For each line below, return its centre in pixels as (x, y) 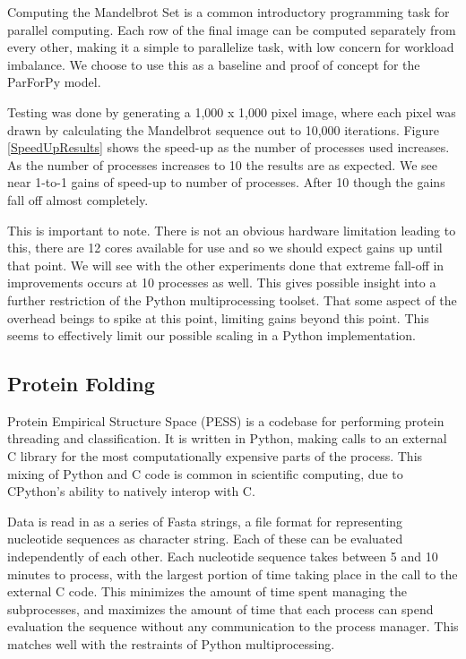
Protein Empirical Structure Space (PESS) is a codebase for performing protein (226, 420)
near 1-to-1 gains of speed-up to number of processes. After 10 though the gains (226, 182)
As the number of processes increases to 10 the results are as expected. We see (222, 164)
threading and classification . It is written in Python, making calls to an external (227, 438)
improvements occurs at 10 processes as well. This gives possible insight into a (222, 282)
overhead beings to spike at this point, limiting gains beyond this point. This (218, 317)
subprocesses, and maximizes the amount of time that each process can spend (220, 608)
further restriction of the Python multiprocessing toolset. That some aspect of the (232, 300)
